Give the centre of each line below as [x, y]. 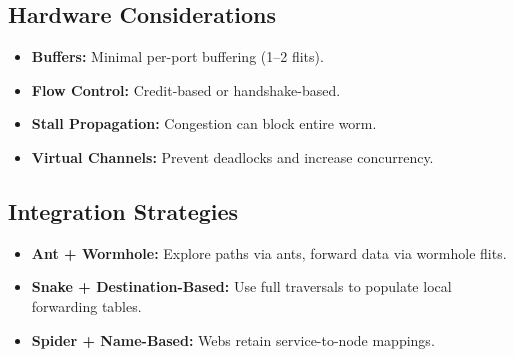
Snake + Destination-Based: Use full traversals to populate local [241, 286]
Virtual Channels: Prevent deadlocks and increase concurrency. [232, 156]
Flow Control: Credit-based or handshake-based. [186, 89]
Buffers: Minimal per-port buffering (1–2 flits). [177, 56]
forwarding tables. [86, 305]
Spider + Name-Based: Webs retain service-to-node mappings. [233, 339]
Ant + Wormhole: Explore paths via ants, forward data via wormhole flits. [269, 252]
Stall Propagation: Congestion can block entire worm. [204, 123]
